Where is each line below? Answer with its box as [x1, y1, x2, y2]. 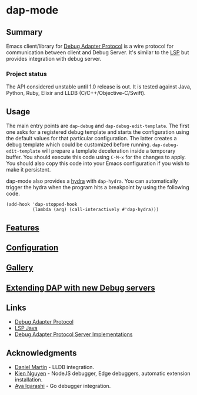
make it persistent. [6, 166, 51, 173]
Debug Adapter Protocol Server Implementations [14, 331, 133, 338]
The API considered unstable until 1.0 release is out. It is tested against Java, [6, 83, 192, 90]
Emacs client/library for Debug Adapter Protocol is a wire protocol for [6, 42, 174, 50]
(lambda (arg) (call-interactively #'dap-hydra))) [32, 207, 159, 213]
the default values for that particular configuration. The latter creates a [6, 135, 177, 142]
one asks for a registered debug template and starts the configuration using [6, 129, 189, 136]
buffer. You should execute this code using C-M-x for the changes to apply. [6, 154, 186, 161]
